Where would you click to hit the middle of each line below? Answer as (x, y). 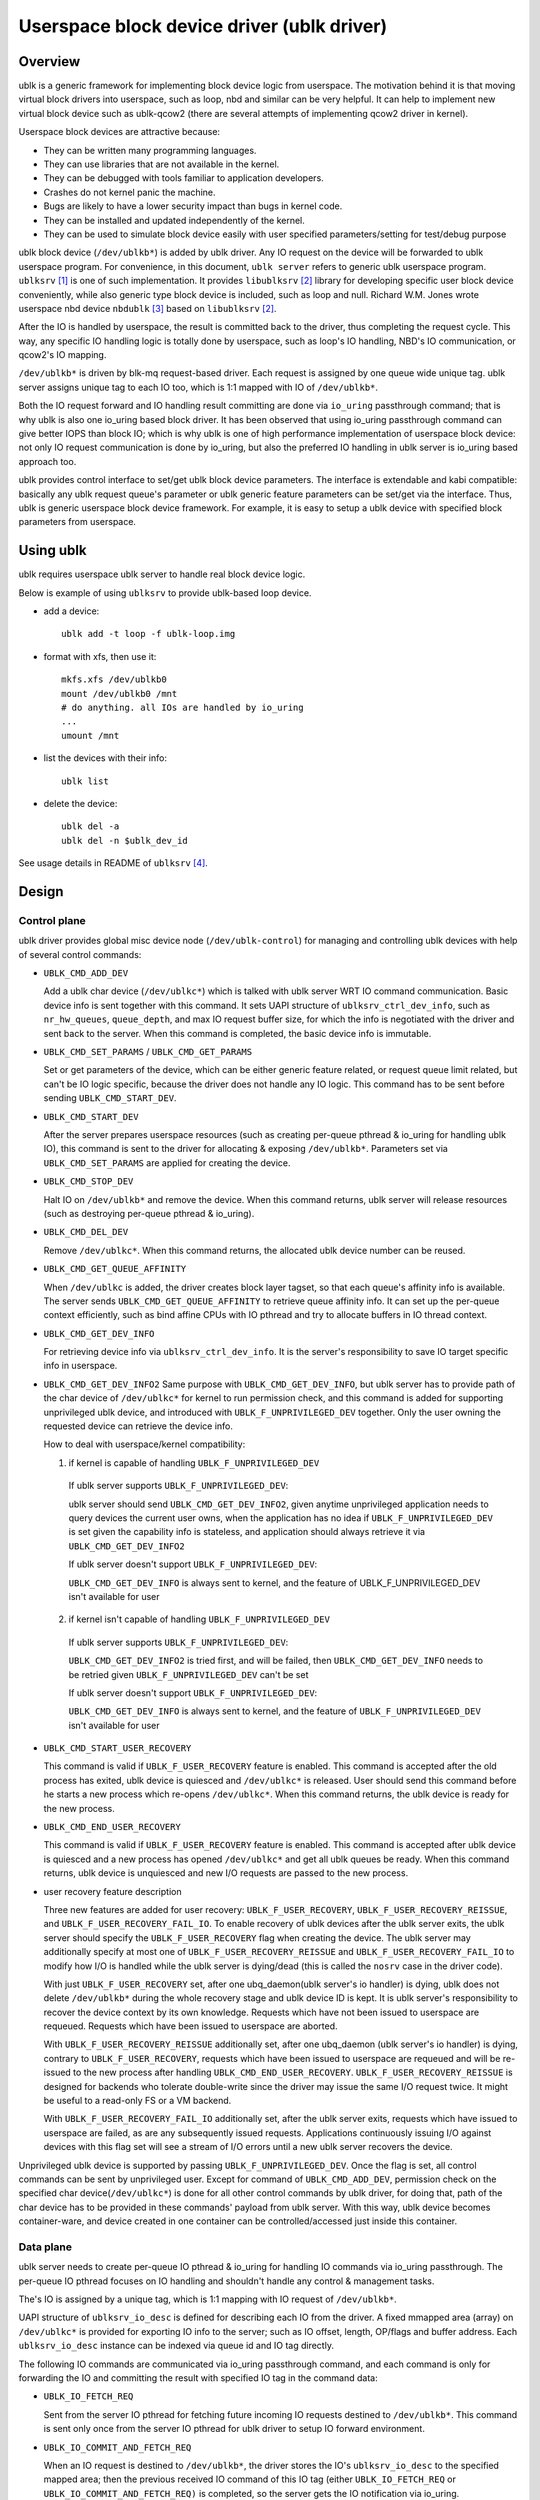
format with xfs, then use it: (100, 656)
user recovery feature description (112, 1891)
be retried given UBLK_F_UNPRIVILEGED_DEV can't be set (188, 1674)
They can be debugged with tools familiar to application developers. (183, 178)
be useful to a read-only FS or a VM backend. (137, 2101)
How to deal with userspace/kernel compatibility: (144, 1444)
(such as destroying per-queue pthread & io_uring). (149, 1213)
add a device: (71, 611)
